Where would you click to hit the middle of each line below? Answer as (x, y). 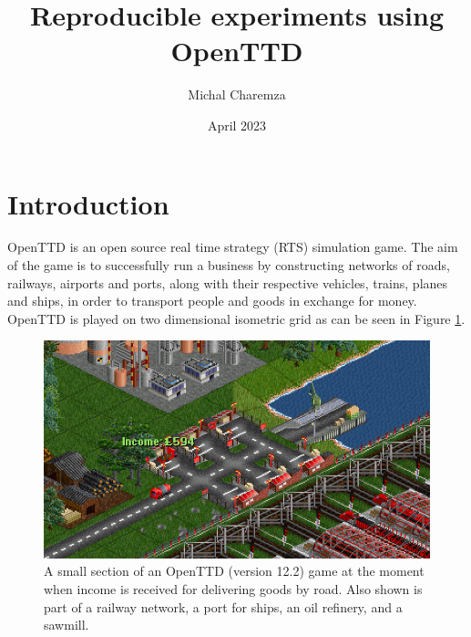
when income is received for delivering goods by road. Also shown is (233, 589)
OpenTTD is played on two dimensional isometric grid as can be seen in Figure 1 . (236, 318)
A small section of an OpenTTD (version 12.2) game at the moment (234, 571)
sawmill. (67, 625)
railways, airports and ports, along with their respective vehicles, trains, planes (228, 282)
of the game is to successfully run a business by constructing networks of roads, (229, 265)
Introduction (88, 203)
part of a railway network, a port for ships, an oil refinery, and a (223, 606)
